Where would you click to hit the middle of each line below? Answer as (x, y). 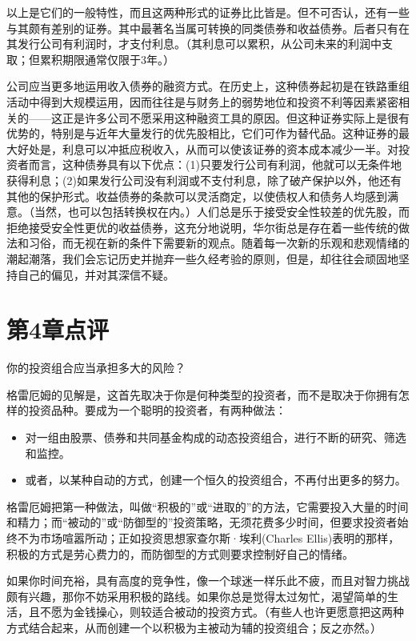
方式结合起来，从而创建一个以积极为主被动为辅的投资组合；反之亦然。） (194, 627)
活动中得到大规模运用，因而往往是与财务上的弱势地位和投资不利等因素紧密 (202, 101)
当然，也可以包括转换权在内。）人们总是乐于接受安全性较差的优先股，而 (222, 212)
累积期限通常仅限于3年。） (107, 59)
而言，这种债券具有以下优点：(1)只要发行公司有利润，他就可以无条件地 (215, 164)
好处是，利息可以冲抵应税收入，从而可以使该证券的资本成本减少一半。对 (208, 148)
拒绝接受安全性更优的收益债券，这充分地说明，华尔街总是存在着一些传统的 (202, 227)
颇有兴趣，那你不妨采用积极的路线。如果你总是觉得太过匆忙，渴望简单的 (197, 596)
